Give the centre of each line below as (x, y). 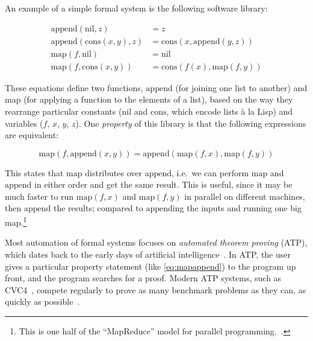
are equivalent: (32, 135)
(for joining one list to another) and (241, 87)
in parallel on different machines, (245, 196)
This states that (34, 172)
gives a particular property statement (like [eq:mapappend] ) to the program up (150, 266)
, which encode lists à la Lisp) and (230, 111)
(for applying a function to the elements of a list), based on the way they (158, 99)
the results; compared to (98, 208)
